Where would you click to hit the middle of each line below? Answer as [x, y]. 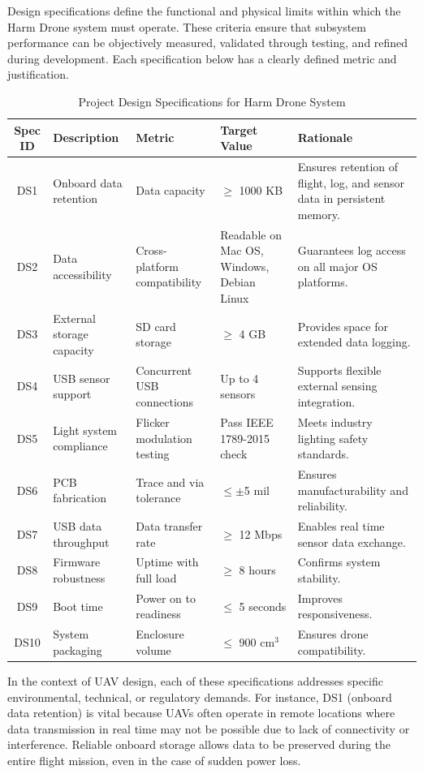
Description [86, 138]
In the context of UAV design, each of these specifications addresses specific [195, 680]
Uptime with [167, 562]
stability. [319, 578]
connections [165, 402]
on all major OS [337, 266]
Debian [238, 282]
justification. [38, 74]
